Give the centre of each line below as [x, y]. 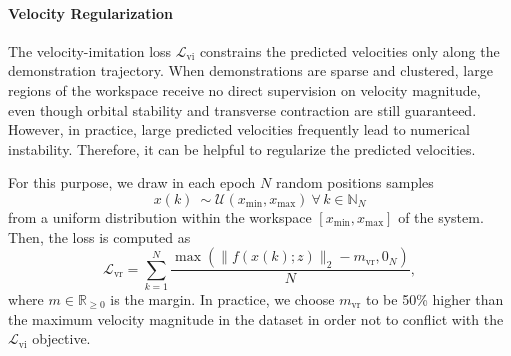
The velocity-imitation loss [90, 50]
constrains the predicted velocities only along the [349, 50]
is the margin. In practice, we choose [222, 298]
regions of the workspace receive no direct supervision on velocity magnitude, [244, 89]
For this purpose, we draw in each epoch [132, 182]
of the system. [441, 216]
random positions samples [354, 182]
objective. [61, 338]
